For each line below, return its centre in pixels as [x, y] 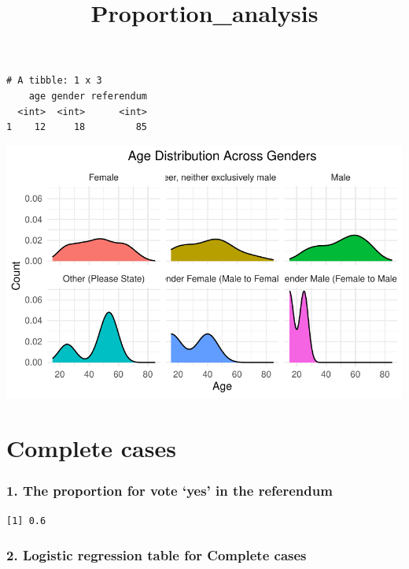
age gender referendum [88, 96]
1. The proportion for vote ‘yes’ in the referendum [169, 491]
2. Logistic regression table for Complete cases [157, 555]
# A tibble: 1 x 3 [54, 81]
